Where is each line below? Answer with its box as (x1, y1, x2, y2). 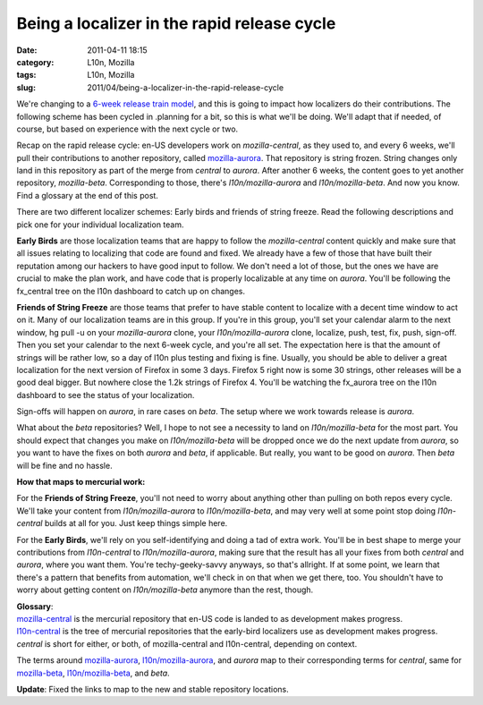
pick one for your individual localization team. (16, 219, 184, 230)
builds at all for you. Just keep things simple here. (44, 518, 228, 529)
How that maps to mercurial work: (16, 477, 146, 488)
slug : (16, 81, 36, 93)
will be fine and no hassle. (16, 460, 113, 471)
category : (16, 56, 55, 67)
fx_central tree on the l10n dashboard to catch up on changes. (16, 285, 246, 296)
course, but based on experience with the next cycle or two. (16, 123, 239, 134)
